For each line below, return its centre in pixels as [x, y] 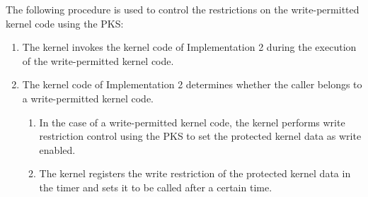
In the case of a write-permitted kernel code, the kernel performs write [192, 122]
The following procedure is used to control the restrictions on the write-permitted [183, 9]
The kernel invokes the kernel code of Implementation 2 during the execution [189, 47]
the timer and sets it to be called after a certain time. [156, 187]
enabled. [57, 149]
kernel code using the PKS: [65, 23]
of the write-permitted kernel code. [98, 60]
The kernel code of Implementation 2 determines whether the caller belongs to [192, 84]
